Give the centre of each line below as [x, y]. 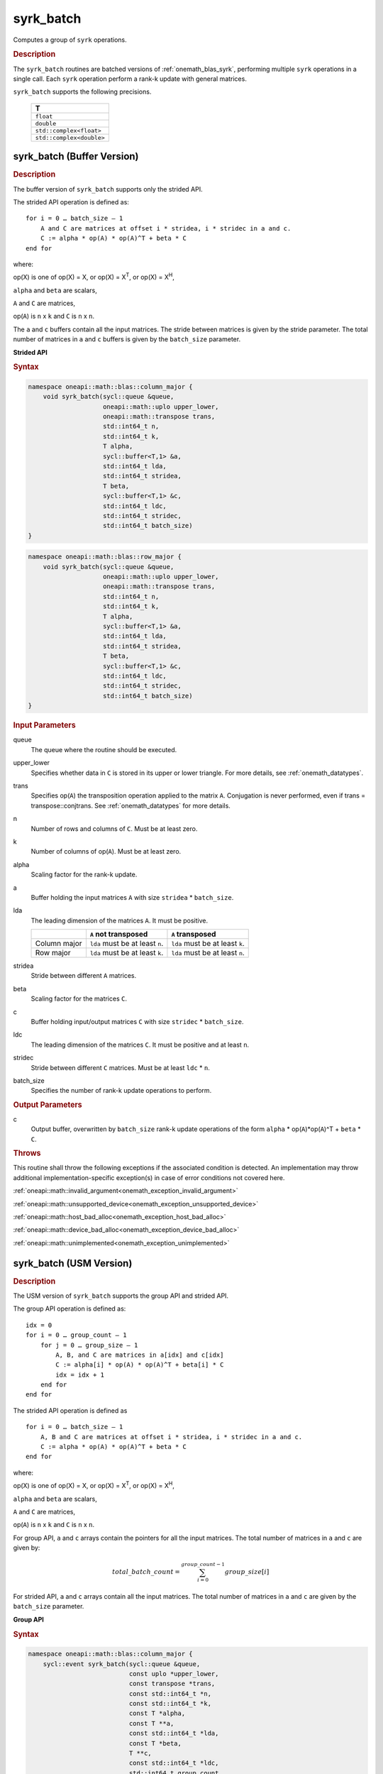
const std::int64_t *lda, [174, 1734]
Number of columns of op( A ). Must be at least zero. [106, 852]
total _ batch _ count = [146, 1572]
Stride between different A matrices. [84, 976]
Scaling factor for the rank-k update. [84, 875]
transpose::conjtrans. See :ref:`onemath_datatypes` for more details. [131, 805]
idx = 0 [39, 1325]
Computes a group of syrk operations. [70, 40]
